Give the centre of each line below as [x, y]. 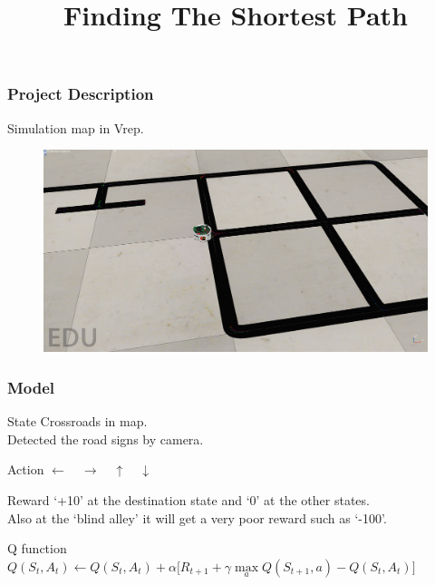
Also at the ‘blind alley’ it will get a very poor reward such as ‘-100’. [197, 517]
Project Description [81, 94]
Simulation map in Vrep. [76, 127]
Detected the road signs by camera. [106, 439]
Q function [37, 548]
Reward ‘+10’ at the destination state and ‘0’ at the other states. [188, 500]
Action [26, 469]
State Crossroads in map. [77, 421]
